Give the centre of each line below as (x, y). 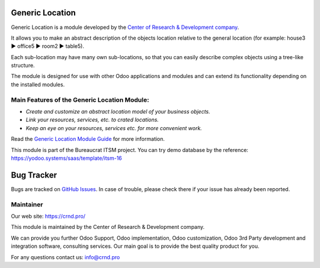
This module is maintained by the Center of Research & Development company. (108, 227)
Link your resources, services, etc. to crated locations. (92, 120)
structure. (23, 66)
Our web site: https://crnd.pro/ (48, 216)
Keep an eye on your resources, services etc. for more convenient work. (114, 128)
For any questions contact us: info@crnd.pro (65, 257)
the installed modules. (38, 84)
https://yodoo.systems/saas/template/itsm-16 (67, 158)
